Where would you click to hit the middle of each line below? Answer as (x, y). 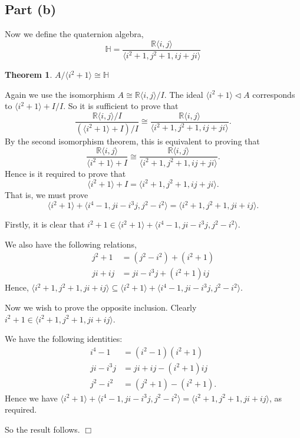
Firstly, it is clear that (45, 224)
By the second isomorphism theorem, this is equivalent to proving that (132, 141)
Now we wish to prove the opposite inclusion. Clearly (101, 307)
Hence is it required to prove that (65, 173)
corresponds (274, 94)
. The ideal (184, 94)
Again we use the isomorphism (60, 94)
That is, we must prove (47, 194)
